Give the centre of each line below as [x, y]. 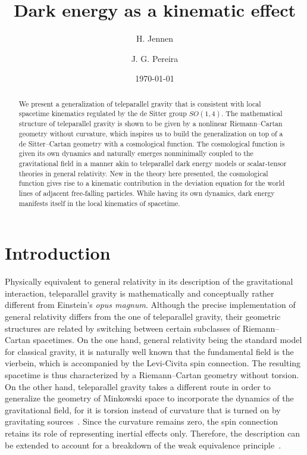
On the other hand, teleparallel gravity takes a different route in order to [138, 386]
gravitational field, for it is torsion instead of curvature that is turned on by [143, 409]
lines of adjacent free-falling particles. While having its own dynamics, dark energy [147, 193]
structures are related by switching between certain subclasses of [123, 328]
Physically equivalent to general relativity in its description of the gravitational [149, 281]
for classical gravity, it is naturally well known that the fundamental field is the [149, 351]
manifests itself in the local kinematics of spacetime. [99, 203]
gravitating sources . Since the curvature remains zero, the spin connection [142, 421]
